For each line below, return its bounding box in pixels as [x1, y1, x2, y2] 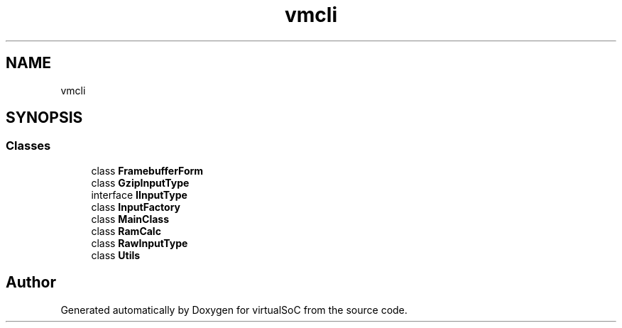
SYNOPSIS [6, 109, 83, 127]
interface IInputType [91, 188, 187, 201]
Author [6, 273, 56, 292]
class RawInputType [91, 236, 188, 249]
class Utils [91, 248, 141, 261]
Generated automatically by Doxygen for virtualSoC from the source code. [60, 303, 408, 316]
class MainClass [91, 212, 169, 225]
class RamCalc [91, 224, 161, 237]
